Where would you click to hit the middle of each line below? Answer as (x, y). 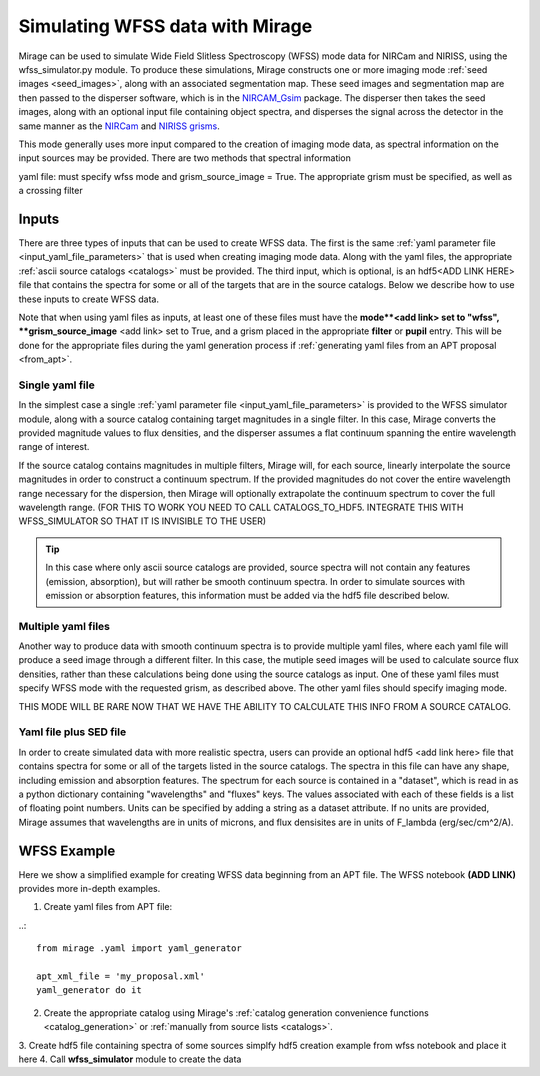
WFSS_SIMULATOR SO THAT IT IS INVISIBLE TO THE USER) (142, 521)
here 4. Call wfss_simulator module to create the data (130, 1059)
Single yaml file (56, 385)
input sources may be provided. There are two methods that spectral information (185, 158)
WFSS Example (67, 850)
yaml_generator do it (89, 990)
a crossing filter (51, 191)
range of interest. (54, 447)
